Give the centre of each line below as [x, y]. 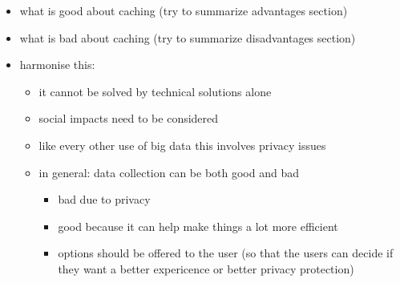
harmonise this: [57, 65]
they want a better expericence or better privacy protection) [206, 268]
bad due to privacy [104, 199]
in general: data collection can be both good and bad [169, 172]
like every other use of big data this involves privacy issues [182, 145]
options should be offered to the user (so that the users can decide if [226, 253]
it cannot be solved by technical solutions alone [155, 91]
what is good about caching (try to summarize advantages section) [184, 10]
